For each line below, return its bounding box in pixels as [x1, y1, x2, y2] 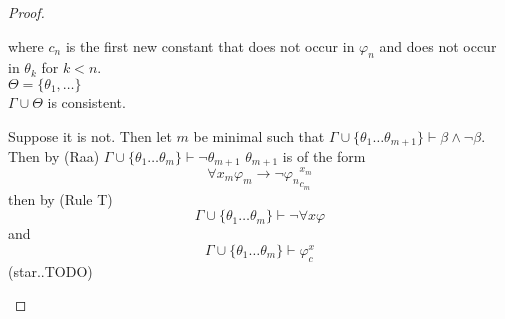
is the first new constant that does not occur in [65, 35, 355, 56]
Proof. [8, 2, 45, 22]
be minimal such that [193, 125, 325, 146]
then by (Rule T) [8, 188, 113, 209]
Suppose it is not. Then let [8, 125, 172, 146]
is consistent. [47, 91, 126, 112]
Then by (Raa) [8, 146, 100, 167]
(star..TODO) [8, 260, 93, 281]
